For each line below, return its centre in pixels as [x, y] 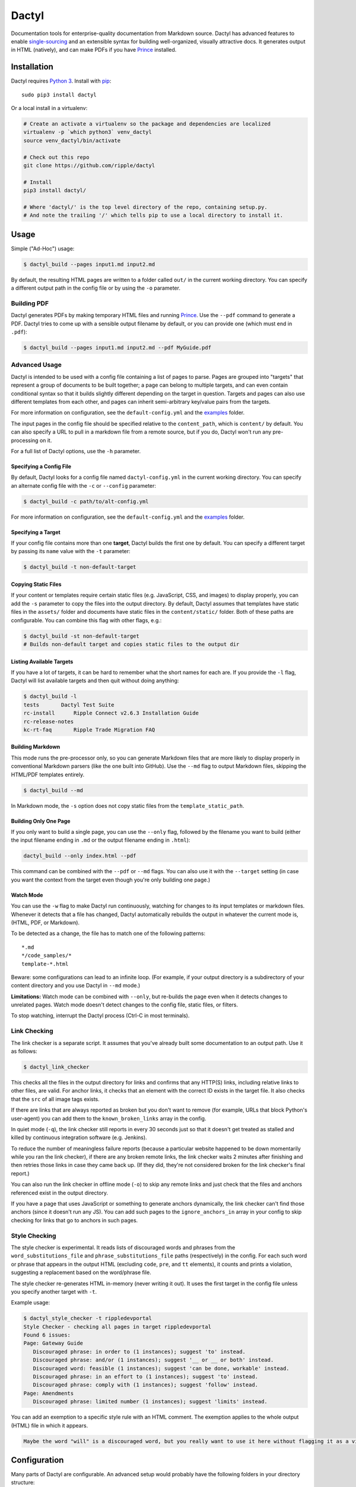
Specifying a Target [36, 532]
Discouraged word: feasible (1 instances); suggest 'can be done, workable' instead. [161, 1368]
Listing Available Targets [42, 661]
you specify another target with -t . [54, 1291]
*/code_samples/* [47, 956]
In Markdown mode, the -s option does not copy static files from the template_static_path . [128, 805]
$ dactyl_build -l [50, 697]
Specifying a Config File [41, 466]
